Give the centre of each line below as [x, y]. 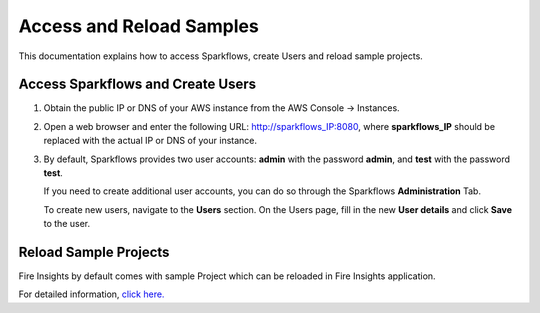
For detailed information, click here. [91, 294]
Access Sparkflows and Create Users [137, 84]
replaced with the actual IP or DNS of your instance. [150, 141]
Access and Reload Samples [138, 26]
